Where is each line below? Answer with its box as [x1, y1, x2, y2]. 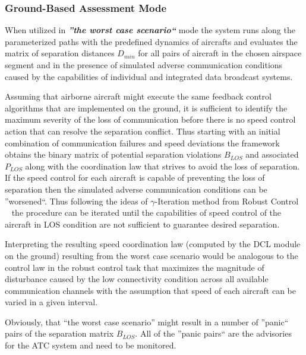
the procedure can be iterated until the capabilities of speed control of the [11, 206, 282, 219]
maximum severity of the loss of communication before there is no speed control [5, 113, 296, 126]
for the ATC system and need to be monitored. [5, 339, 176, 351]
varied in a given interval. [5, 296, 98, 308]
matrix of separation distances [5, 47, 115, 59]
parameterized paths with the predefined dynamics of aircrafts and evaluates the [5, 35, 298, 47]
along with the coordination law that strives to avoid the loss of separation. [25, 159, 300, 172]
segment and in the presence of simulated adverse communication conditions [5, 59, 283, 71]
